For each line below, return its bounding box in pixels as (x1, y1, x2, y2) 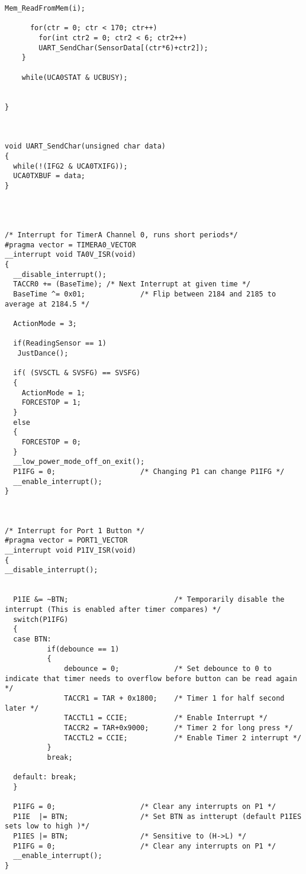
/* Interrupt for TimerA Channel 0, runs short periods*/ (5, 231, 238, 240)
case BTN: (13, 635, 51, 643)
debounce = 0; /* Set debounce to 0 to (64, 664, 272, 673)
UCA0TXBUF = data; (13, 172, 86, 180)
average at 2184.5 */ (5, 299, 90, 308)
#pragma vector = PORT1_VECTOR (5, 536, 128, 545)
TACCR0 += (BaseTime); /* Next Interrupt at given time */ (13, 280, 251, 289)
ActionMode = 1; (21, 388, 86, 397)
